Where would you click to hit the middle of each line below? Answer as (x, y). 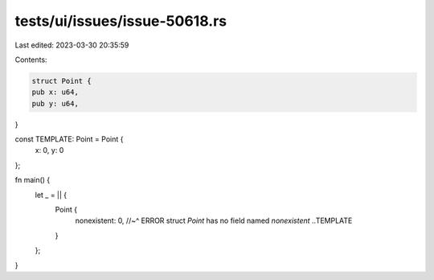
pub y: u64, (55, 103)
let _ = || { (51, 195)
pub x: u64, (55, 92)
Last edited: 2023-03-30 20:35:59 (72, 45)
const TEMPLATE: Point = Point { (69, 139)
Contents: (31, 60)
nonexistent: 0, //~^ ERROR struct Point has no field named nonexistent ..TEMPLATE (214, 220)
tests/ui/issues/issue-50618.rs (121, 21)
